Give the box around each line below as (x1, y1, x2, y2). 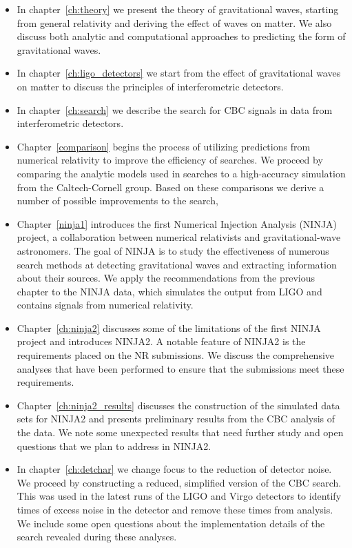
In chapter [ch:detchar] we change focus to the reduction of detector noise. (17, 462, 332, 476)
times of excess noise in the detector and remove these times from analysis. (17, 502, 333, 516)
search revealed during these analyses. (17, 529, 177, 544)
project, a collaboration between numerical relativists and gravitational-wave (17, 230, 341, 244)
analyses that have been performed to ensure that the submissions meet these (17, 361, 344, 375)
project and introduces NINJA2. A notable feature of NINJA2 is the (17, 334, 306, 349)
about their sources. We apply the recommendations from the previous (17, 271, 315, 285)
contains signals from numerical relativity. (17, 297, 194, 312)
